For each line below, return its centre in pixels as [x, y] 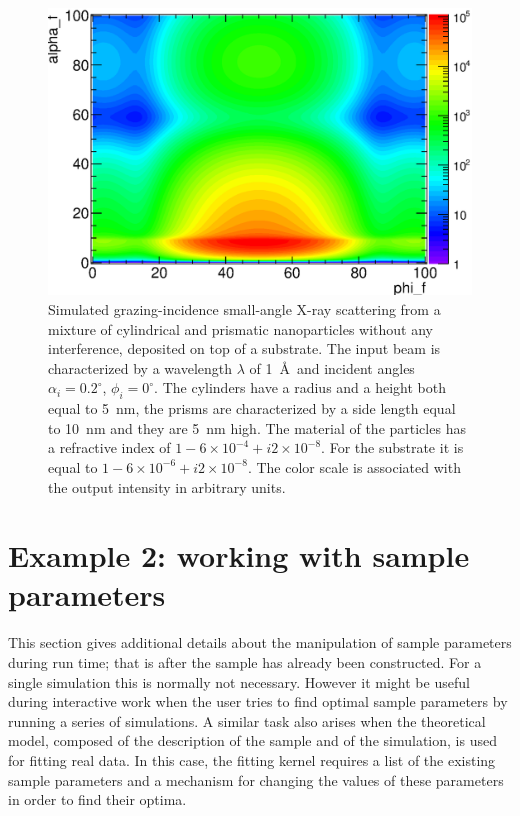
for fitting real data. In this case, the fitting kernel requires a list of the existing [252, 759]
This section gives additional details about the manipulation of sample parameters [260, 642]
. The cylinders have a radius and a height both [300, 387]
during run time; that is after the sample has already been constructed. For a [245, 662]
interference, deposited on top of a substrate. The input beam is [244, 348]
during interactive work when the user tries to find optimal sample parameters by [258, 701]
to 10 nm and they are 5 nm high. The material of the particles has [257, 427]
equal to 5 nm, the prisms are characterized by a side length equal [252, 408]
